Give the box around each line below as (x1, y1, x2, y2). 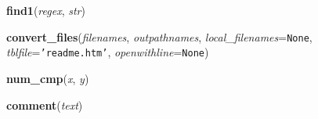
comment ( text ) (6, 96, 83, 113)
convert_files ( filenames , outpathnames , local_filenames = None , (6, 28, 313, 45)
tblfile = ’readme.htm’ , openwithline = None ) (6, 44, 209, 60)
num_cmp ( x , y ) (6, 70, 89, 86)
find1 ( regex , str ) (6, 2, 85, 18)
